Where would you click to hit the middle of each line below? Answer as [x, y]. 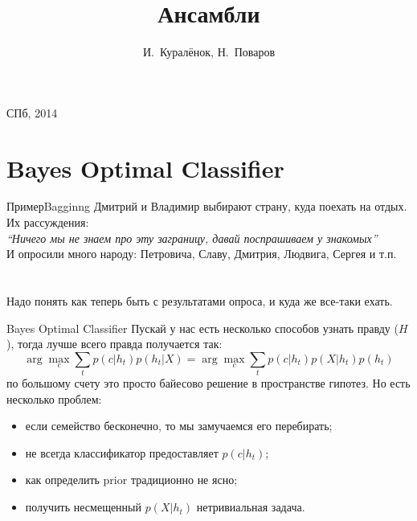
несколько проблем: [54, 398]
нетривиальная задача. [251, 507]
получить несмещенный [84, 507]
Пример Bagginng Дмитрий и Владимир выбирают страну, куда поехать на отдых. [207, 206]
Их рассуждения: [48, 222]
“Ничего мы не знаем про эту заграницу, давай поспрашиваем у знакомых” [192, 238]
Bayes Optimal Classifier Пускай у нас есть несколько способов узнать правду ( [202, 328]
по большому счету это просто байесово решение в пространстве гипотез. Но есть [208, 383]
